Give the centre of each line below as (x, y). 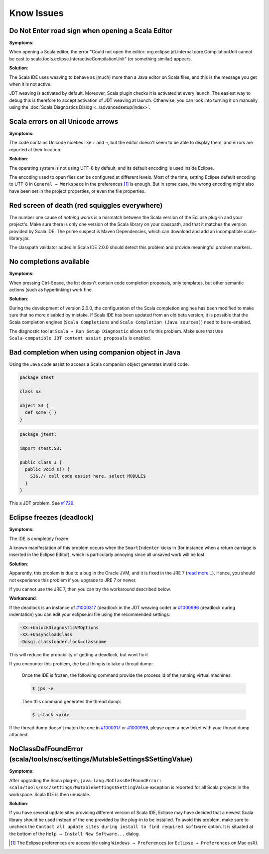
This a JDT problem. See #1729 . (42, 503)
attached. (19, 734)
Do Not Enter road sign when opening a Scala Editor (91, 31)
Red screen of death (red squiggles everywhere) (86, 205)
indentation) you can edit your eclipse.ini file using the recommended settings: (90, 614)
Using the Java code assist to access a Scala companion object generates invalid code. (99, 364)
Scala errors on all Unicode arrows (64, 122)
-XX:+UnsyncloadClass (46, 635)
